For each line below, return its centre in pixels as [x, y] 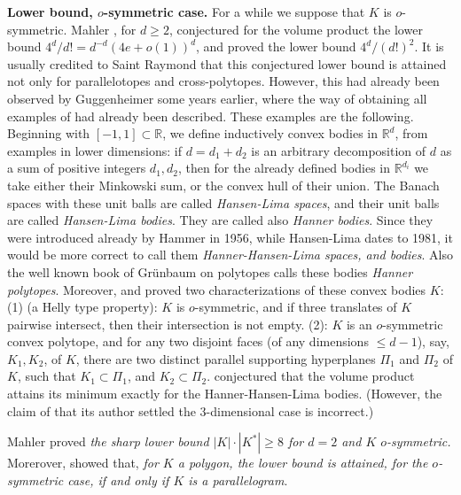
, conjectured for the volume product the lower [296, 29]
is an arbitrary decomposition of [339, 150]
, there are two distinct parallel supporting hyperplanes [226, 358]
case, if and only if [118, 480]
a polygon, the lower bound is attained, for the [303, 463]
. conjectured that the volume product [311, 376]
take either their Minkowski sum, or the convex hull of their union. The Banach [223, 185]
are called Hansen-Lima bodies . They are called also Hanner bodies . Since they [220, 220]
